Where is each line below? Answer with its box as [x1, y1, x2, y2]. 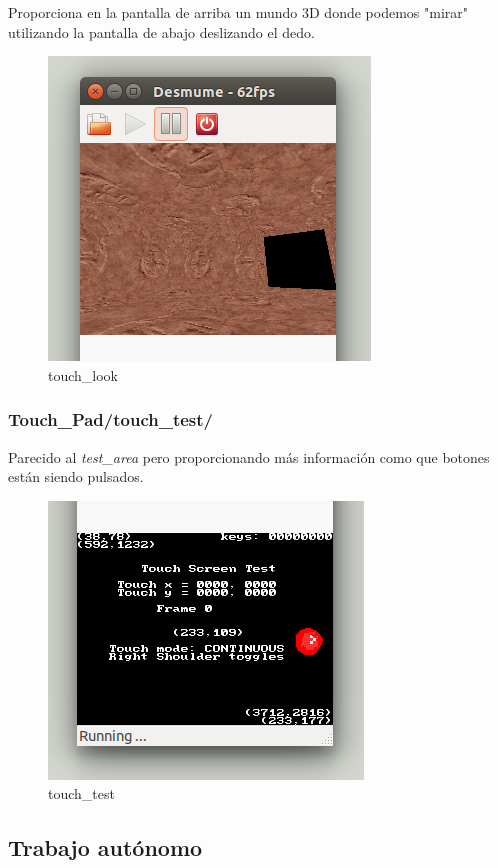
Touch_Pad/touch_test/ [8, 407, 213, 432]
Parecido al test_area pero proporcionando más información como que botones [8, 446, 490, 467]
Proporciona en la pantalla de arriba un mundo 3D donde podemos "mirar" [8, 2, 469, 22]
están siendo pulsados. [8, 466, 144, 487]
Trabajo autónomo [8, 832, 203, 863]
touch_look [48, 364, 119, 385]
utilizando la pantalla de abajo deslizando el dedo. [8, 21, 315, 42]
